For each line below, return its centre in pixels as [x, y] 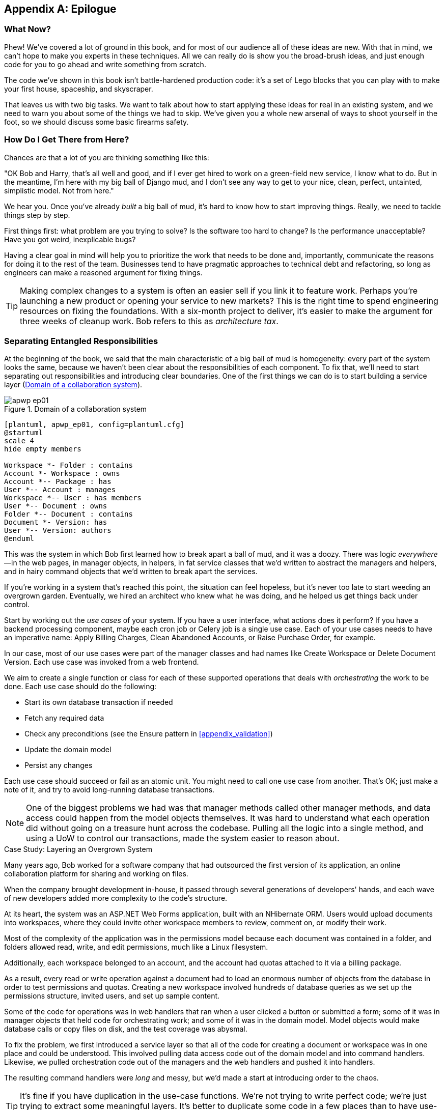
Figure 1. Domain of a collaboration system [76, 409]
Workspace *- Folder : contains [68, 465]
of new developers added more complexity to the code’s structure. [116, 898]
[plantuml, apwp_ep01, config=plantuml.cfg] [94, 425]
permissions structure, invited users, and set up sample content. [112, 996]
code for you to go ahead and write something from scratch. [105, 64]
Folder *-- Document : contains [68, 514]
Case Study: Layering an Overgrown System [78, 849]
